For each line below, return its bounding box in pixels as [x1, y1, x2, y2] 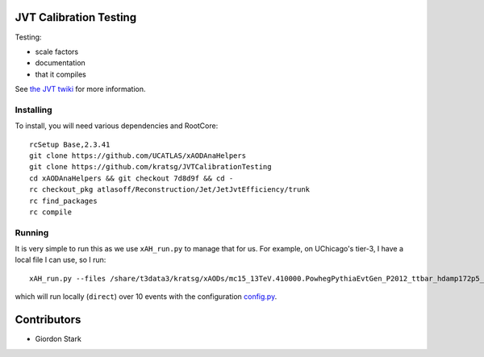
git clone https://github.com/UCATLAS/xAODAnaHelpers [29, 152, 246, 160]
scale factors [35, 47, 79, 56]
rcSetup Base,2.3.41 [29, 139, 111, 149]
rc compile [29, 207, 73, 217]
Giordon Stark [35, 334, 82, 344]
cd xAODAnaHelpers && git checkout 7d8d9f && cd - [29, 173, 234, 183]
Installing [15, 104, 52, 115]
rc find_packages [29, 196, 98, 205]
